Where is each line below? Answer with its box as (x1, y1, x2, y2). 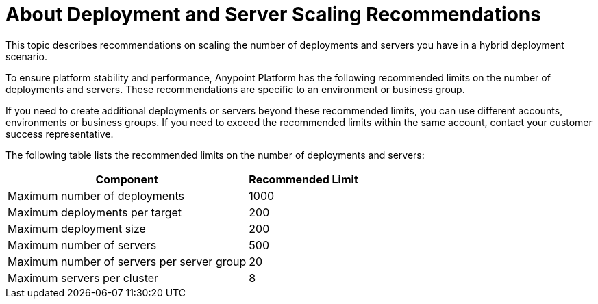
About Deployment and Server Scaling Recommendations (5, 3, 541, 26)
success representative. (5, 127, 114, 140)
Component (95, 172, 158, 186)
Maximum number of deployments (8, 188, 185, 203)
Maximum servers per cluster (8, 270, 159, 285)
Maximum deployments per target (8, 205, 182, 219)
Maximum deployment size (8, 221, 146, 236)
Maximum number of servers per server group (8, 254, 247, 268)
